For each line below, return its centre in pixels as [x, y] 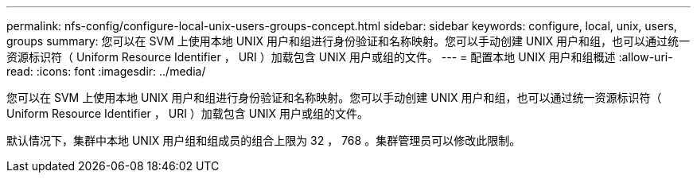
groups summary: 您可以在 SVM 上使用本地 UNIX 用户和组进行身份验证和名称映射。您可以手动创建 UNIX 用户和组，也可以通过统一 [348, 41]
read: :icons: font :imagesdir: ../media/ [106, 71]
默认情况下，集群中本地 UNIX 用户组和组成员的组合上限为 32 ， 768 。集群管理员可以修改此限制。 [264, 140]
